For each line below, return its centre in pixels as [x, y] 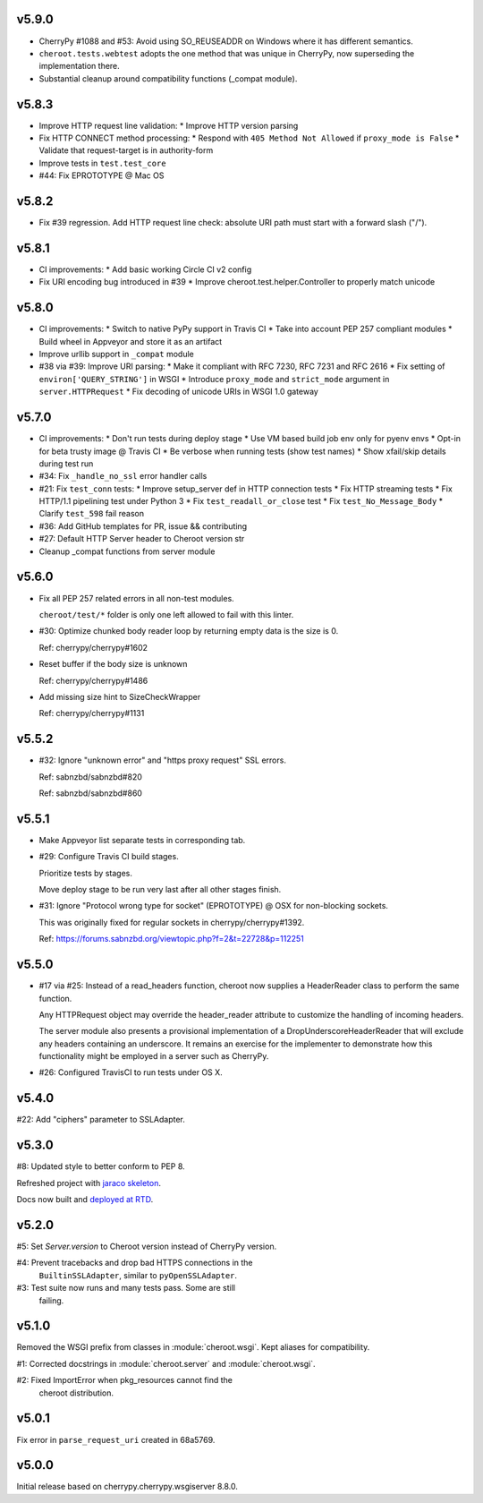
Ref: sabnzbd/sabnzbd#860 [91, 793]
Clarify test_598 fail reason [92, 514]
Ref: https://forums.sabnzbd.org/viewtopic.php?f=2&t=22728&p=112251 [171, 939]
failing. [51, 1300]
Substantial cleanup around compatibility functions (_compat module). [168, 78]
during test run [66, 463]
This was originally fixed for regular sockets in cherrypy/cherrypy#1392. [172, 922]
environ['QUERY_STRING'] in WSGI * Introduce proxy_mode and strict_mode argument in [214, 379]
